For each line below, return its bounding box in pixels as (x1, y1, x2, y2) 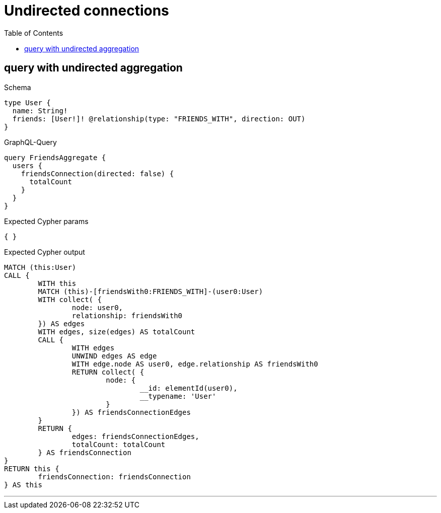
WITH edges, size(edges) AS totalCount (38, 327, 195, 336)
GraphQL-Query (4, 137, 57, 146)
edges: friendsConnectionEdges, (71, 432, 199, 441)
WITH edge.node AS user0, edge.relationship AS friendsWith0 (71, 359, 318, 368)
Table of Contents (4, 28, 63, 37)
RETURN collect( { (71, 368, 144, 376)
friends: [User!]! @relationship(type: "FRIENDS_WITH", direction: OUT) (12, 114, 306, 123)
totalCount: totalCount (71, 440, 166, 449)
